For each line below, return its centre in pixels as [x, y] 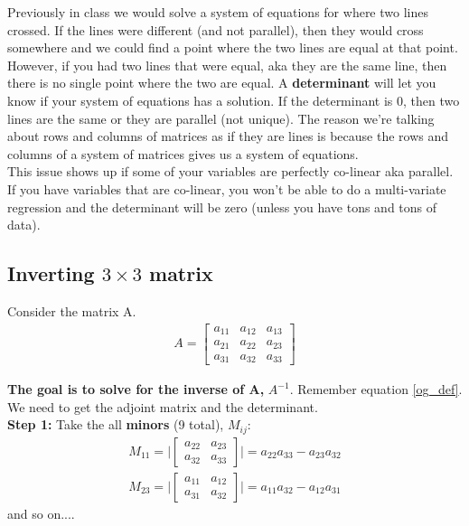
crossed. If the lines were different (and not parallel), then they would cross [216, 29]
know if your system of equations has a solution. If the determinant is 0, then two [234, 100]
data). [24, 225]
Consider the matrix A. [72, 310]
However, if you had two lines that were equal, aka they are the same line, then [227, 65]
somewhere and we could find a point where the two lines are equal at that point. [233, 47]
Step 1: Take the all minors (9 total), [116, 424]
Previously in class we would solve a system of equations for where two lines [218, 12]
